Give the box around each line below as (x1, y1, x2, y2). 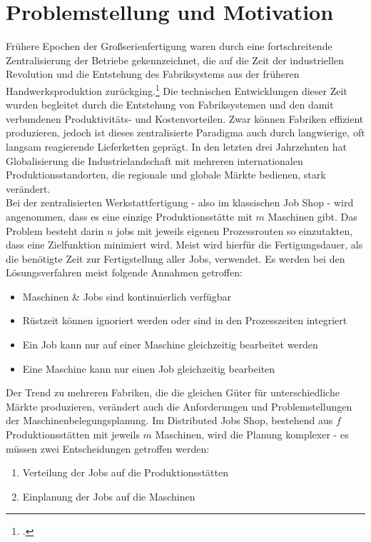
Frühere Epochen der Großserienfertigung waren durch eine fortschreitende (6, 39, 332, 54)
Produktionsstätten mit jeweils (6, 427, 140, 442)
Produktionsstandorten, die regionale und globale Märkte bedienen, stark (6, 167, 326, 182)
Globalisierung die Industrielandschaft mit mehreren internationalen (6, 153, 303, 168)
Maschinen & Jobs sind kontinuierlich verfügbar (22, 288, 232, 303)
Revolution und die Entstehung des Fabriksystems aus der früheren (6, 66, 300, 81)
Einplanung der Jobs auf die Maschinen (22, 488, 195, 503)
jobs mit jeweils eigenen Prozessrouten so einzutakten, (116, 223, 353, 238)
